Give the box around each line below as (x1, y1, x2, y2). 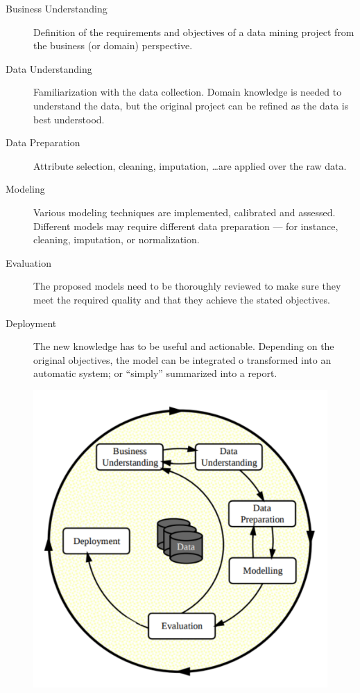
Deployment (6, 315, 57, 330)
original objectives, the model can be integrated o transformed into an (33, 352, 332, 367)
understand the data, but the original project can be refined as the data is (33, 98, 349, 112)
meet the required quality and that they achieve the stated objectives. (33, 292, 330, 306)
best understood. (33, 112, 105, 126)
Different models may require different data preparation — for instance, (33, 218, 338, 233)
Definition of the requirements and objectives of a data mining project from (33, 24, 354, 39)
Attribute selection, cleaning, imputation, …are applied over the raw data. (33, 158, 347, 173)
